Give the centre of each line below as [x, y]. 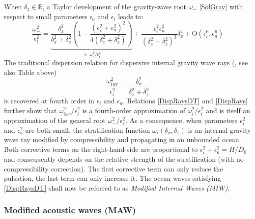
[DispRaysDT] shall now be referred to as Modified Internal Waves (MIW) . [117, 188]
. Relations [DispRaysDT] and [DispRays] [185, 100]
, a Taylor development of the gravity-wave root [114, 6]
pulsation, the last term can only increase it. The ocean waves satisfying [113, 178]
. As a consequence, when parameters [182, 120]
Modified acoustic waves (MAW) [70, 209]
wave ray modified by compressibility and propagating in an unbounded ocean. [123, 139]
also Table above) [30, 72]
